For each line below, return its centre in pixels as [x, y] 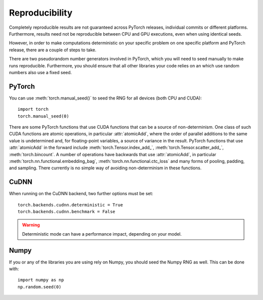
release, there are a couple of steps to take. [53, 50]
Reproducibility [41, 13]
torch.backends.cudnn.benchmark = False [66, 211]
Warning [31, 225]
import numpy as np [41, 280]
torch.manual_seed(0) [43, 116]
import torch [33, 109]
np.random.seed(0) [40, 287]
